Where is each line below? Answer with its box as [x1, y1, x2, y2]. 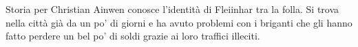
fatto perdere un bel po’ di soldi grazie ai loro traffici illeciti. [6, 29, 260, 43]
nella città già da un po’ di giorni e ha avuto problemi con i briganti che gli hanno [6, 15, 352, 29]
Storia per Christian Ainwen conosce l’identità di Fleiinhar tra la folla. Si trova [6, 2, 339, 16]
